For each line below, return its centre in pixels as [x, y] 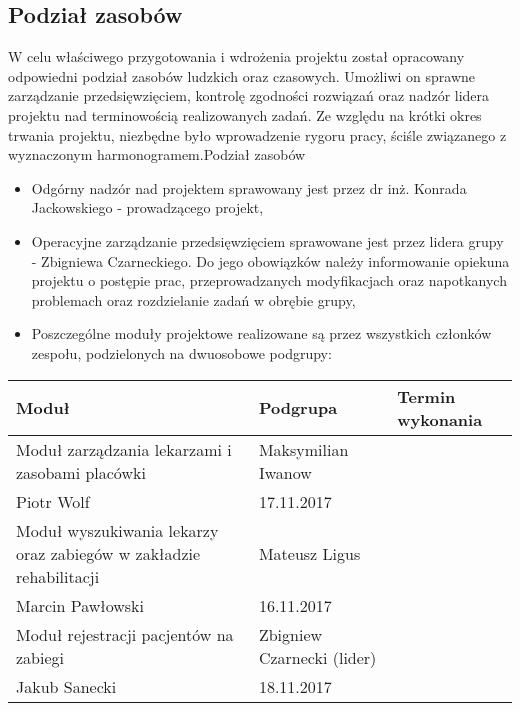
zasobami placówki [81, 472]
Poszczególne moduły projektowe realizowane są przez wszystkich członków [261, 333]
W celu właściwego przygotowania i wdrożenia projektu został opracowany [236, 56]
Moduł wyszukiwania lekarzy [117, 530]
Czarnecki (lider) [317, 657]
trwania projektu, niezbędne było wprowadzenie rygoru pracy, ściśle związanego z [257, 134]
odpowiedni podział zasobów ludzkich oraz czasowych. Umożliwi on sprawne [241, 75]
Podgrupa [298, 408]
